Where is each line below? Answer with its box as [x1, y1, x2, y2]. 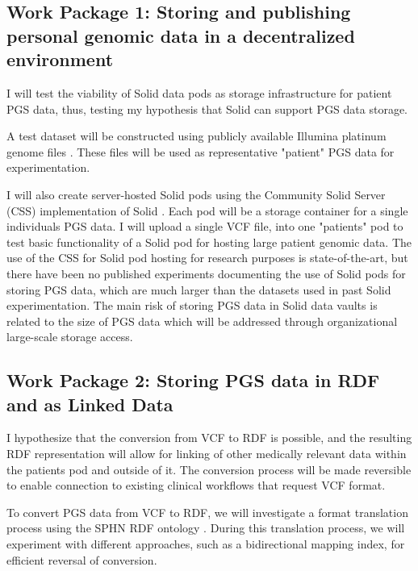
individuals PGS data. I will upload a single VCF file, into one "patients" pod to [6, 218, 403, 235]
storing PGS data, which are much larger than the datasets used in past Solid [6, 281, 391, 298]
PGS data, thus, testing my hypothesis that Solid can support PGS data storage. [6, 100, 408, 117]
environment [6, 47, 114, 72]
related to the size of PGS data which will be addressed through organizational [6, 312, 398, 329]
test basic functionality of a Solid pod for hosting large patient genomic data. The [6, 233, 412, 250]
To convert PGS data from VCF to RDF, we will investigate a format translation [6, 503, 408, 520]
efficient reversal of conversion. [6, 551, 157, 568]
